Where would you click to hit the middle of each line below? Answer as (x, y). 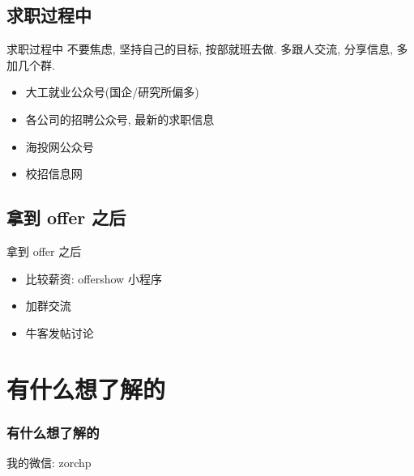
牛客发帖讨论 (60, 332)
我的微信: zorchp (49, 462)
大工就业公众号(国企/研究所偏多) (112, 92)
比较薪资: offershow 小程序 (94, 278)
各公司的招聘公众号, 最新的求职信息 (120, 119)
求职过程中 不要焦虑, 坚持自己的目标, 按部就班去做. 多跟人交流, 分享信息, (200, 49)
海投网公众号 (60, 146)
